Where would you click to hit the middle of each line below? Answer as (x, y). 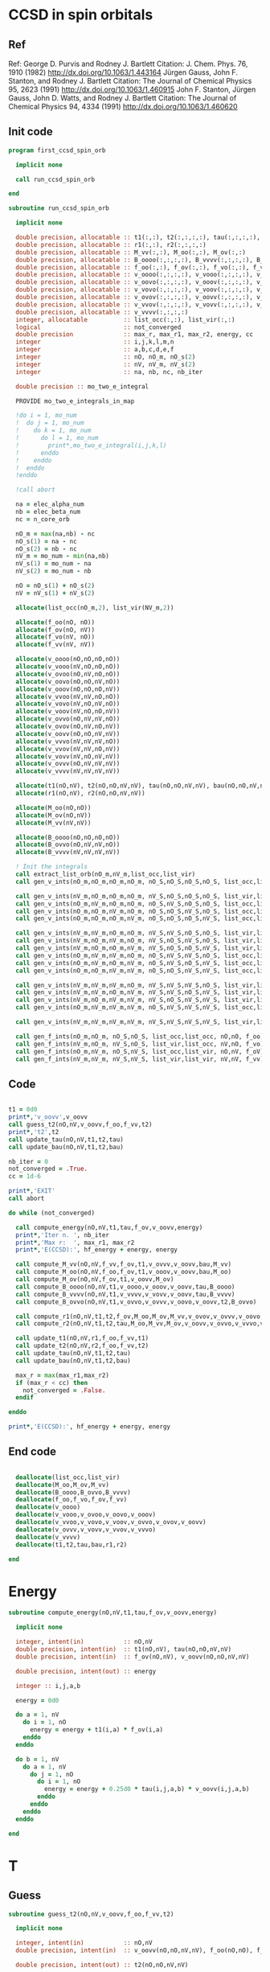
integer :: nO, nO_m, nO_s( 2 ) (106, 357)
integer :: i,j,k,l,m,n (95, 342)
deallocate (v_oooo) (48, 1507)
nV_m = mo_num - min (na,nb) (63, 557)
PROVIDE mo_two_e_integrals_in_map (75, 401)
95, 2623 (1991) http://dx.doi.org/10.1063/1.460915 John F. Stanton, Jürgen (132, 89)
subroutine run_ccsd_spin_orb (59, 208)
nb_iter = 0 (28, 1161)
